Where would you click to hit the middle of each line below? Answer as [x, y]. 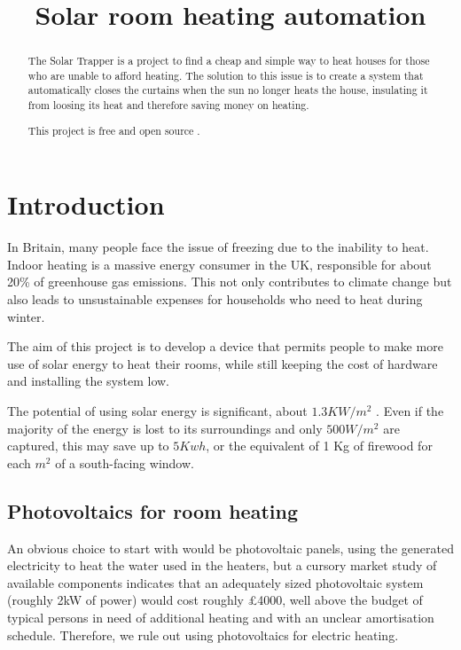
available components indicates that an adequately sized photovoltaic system [215, 582]
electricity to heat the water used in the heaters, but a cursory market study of [222, 565]
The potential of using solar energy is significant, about [157, 411]
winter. [26, 316]
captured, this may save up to [88, 446]
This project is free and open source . [114, 130]
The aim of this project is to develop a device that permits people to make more [225, 346]
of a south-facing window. [125, 462]
